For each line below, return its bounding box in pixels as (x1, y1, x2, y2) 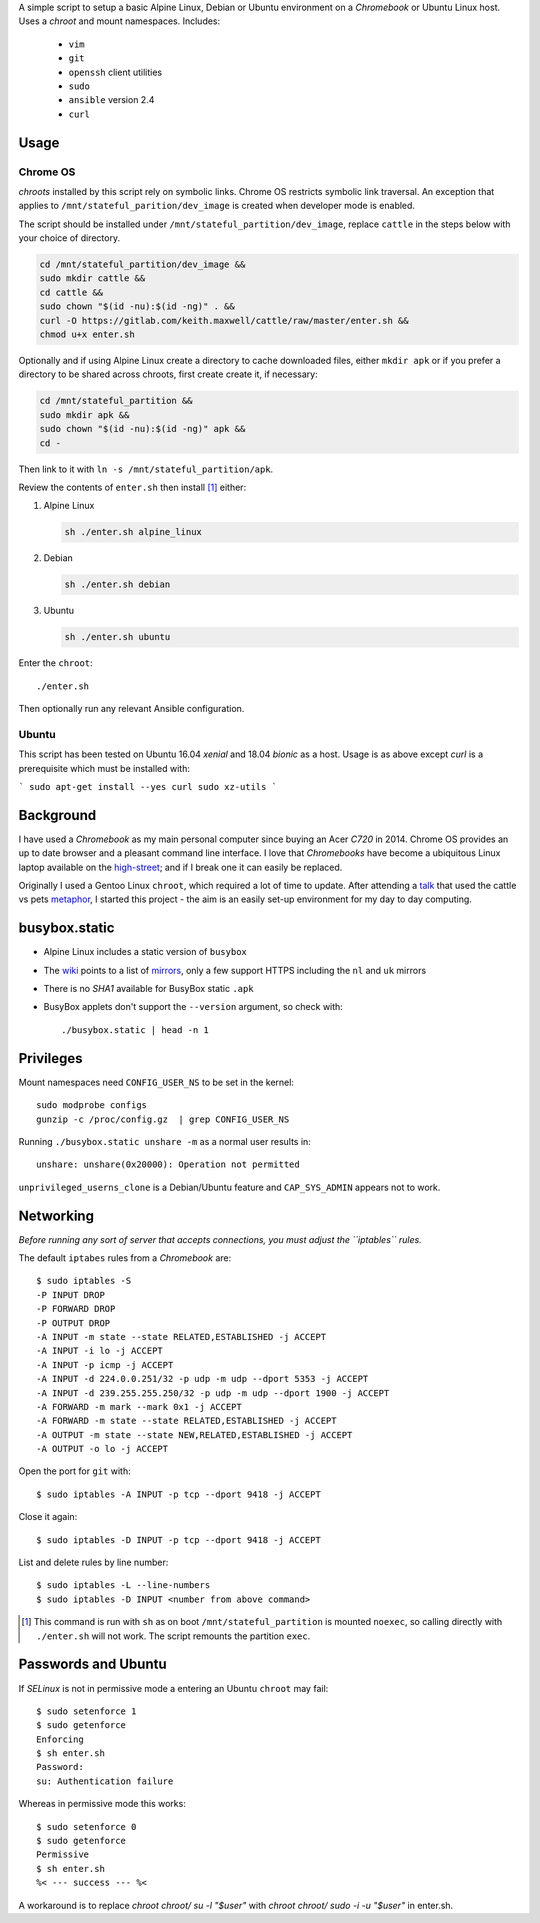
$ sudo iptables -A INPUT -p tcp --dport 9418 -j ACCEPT (36, 1488, 322, 1500)
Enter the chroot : (18, 657, 94, 669)
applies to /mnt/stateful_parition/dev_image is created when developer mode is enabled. (18, 200, 415, 212)
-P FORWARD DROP (36, 1303, 116, 1315)
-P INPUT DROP (36, 1289, 105, 1300)
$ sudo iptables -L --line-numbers (36, 1580, 211, 1591)
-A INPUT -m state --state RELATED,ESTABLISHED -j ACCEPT (36, 1331, 327, 1342)
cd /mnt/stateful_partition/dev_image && (39, 259, 246, 270)
